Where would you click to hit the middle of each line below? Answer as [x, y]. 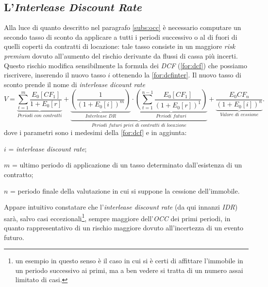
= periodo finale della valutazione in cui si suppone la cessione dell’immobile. [125, 190]
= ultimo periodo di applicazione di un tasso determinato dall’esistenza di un [127, 165]
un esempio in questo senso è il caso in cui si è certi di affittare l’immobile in [129, 261]
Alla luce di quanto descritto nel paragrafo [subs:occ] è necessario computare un [123, 27]
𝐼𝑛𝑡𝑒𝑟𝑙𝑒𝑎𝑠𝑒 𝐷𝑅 [101, 116]
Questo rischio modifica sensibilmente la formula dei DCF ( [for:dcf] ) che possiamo [126, 65]
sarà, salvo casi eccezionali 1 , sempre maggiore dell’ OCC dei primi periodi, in [117, 217]
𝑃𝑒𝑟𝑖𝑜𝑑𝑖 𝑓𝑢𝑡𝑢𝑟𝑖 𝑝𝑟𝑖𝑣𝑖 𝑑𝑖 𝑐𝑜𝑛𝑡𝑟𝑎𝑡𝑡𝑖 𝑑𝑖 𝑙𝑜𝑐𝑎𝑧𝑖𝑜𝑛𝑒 [139, 125]
